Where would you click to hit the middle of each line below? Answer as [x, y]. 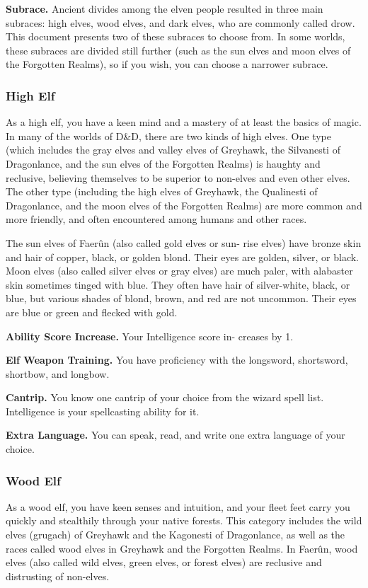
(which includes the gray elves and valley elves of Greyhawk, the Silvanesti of [173, 150]
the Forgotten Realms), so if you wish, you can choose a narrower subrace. [167, 64]
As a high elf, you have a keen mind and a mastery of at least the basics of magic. [184, 122]
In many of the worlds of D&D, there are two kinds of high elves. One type [168, 136]
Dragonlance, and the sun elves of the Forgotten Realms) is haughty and [163, 163]
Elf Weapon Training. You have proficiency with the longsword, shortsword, [177, 360]
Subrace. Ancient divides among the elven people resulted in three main [165, 8]
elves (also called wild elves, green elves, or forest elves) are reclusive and [164, 562]
